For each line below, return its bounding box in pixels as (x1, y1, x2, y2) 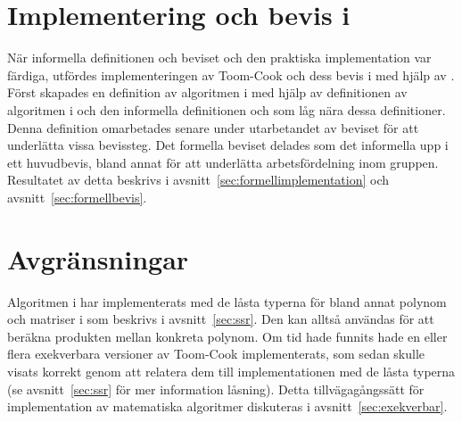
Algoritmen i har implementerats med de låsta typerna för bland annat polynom (7, 292, 447, 310)
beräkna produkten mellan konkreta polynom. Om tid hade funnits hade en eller (7, 327, 448, 345)
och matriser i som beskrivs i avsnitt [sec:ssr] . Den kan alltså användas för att (7, 310, 434, 328)
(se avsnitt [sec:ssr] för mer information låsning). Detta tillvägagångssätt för (7, 379, 425, 398)
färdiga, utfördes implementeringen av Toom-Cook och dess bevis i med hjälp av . (7, 65, 455, 84)
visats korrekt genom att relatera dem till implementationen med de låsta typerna (7, 361, 456, 380)
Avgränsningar (7, 240, 189, 277)
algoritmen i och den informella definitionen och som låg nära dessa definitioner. (7, 100, 446, 119)
